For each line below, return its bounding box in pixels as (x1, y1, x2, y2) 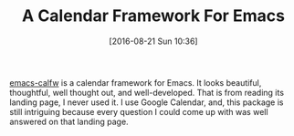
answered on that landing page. (9, 116, 130, 127)
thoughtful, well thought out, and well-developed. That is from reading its (9, 87, 285, 98)
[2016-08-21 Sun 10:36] (109, 36, 198, 47)
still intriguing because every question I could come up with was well (9, 106, 268, 117)
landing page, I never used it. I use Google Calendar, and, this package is (9, 97, 284, 108)
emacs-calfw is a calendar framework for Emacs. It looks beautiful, (9, 77, 262, 88)
